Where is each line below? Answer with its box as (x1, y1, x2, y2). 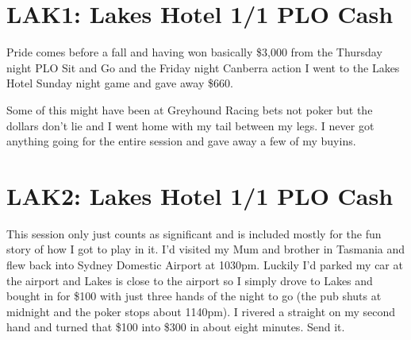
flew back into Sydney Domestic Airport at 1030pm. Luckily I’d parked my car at (6, 257, 403, 272)
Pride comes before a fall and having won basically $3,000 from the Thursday (6, 44, 382, 60)
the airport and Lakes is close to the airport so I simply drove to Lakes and (6, 272, 373, 288)
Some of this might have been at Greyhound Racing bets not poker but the (6, 101, 373, 118)
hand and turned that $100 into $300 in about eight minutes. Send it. (6, 319, 345, 335)
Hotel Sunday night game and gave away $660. (6, 75, 233, 91)
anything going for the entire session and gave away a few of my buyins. (6, 133, 356, 149)
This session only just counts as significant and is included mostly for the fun (6, 225, 382, 241)
